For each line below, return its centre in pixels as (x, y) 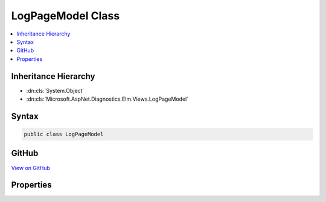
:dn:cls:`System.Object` (55, 90)
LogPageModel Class (66, 16)
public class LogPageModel (64, 134)
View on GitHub (31, 168)
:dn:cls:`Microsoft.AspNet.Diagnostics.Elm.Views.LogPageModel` (107, 99)
